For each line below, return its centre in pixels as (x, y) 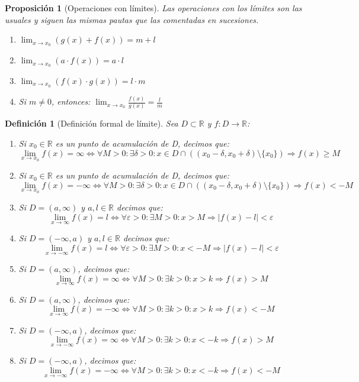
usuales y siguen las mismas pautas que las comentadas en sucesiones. (132, 19)
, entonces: (71, 101)
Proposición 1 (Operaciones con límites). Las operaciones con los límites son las (153, 8)
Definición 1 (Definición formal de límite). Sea (92, 123)
